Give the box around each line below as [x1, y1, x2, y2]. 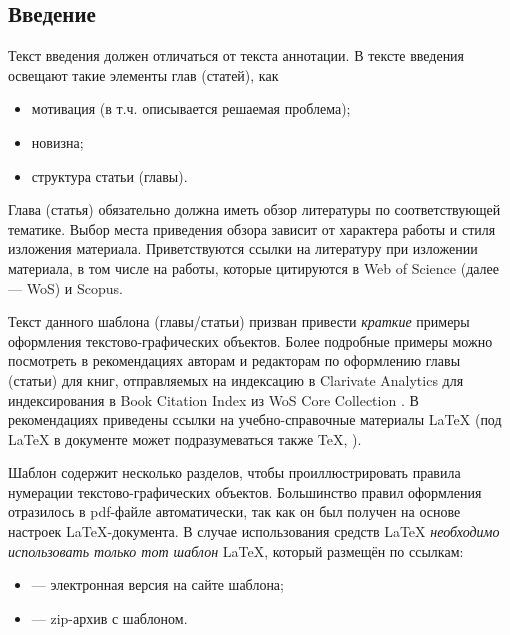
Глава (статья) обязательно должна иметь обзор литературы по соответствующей [8, 199, 501, 220]
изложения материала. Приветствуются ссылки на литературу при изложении [8, 238, 478, 259]
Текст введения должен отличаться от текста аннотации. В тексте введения [8, 45, 465, 66]
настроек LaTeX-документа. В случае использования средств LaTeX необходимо [8, 521, 500, 542]
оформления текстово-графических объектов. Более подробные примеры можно [8, 330, 493, 351]
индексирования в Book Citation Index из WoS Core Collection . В [8, 389, 419, 410]
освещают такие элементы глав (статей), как [8, 64, 279, 85]
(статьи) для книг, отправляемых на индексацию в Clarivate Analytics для [8, 369, 464, 390]
